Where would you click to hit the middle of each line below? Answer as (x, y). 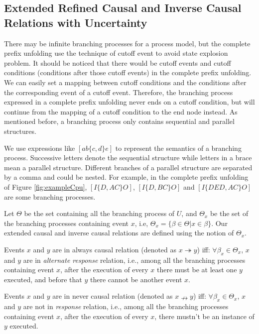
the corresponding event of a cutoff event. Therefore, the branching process (119, 92)
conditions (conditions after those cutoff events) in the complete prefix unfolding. (128, 72)
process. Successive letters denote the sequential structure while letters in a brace (128, 158)
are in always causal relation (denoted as (115, 249)
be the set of (229, 213)
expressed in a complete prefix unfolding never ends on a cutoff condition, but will (129, 102)
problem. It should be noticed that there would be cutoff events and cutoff (118, 62)
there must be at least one (197, 270)
